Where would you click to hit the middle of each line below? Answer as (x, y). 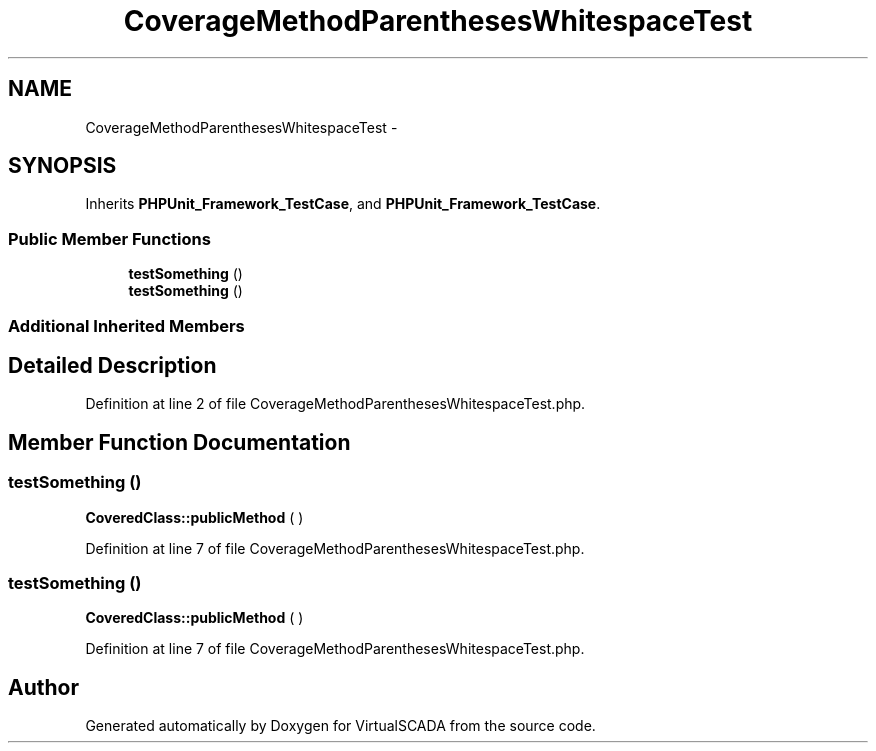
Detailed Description (112, 365)
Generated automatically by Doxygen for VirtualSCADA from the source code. (340, 726)
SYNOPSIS (62, 166)
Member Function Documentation (179, 442)
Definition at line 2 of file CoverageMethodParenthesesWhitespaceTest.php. (335, 404)
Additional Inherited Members (126, 325)
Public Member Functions (109, 238)
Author (43, 687)
